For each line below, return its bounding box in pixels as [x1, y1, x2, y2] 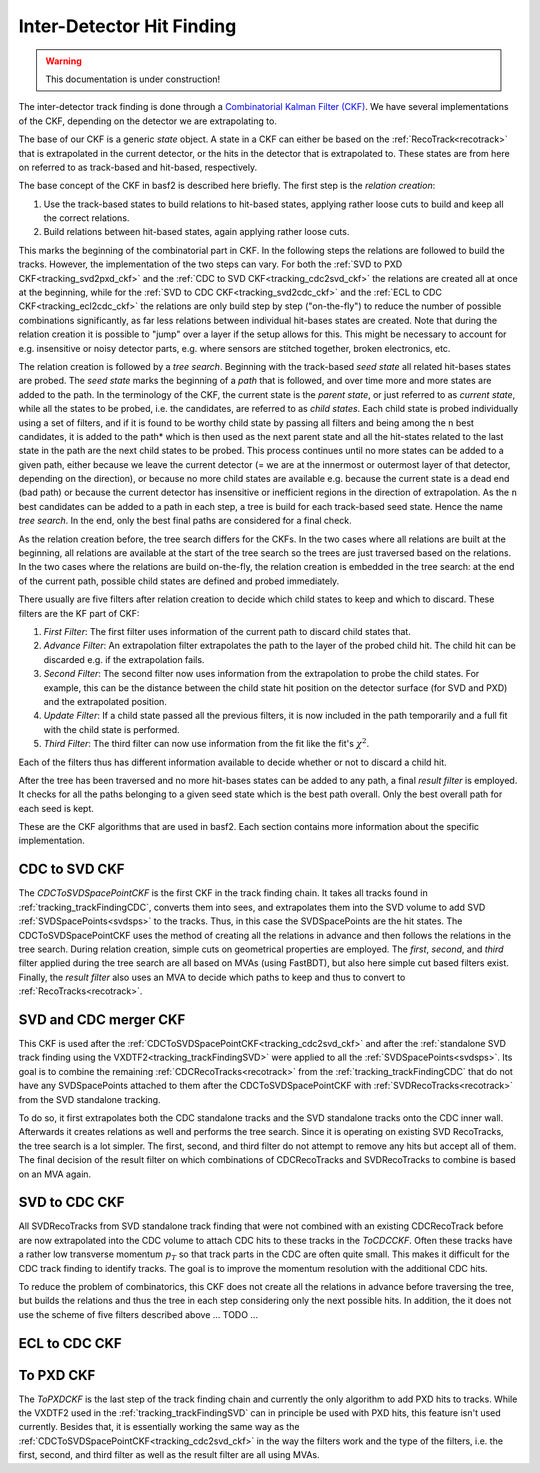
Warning [45, 55, 82, 67]
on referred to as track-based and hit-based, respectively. [18, 161, 258, 173]
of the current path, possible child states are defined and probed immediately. [18, 575, 340, 587]
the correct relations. [43, 212, 130, 224]
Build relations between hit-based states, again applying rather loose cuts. [43, 226, 350, 238]
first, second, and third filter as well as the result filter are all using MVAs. [18, 1449, 320, 1461]
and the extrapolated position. [43, 695, 167, 707]
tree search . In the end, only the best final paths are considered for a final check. [18, 515, 352, 527]
